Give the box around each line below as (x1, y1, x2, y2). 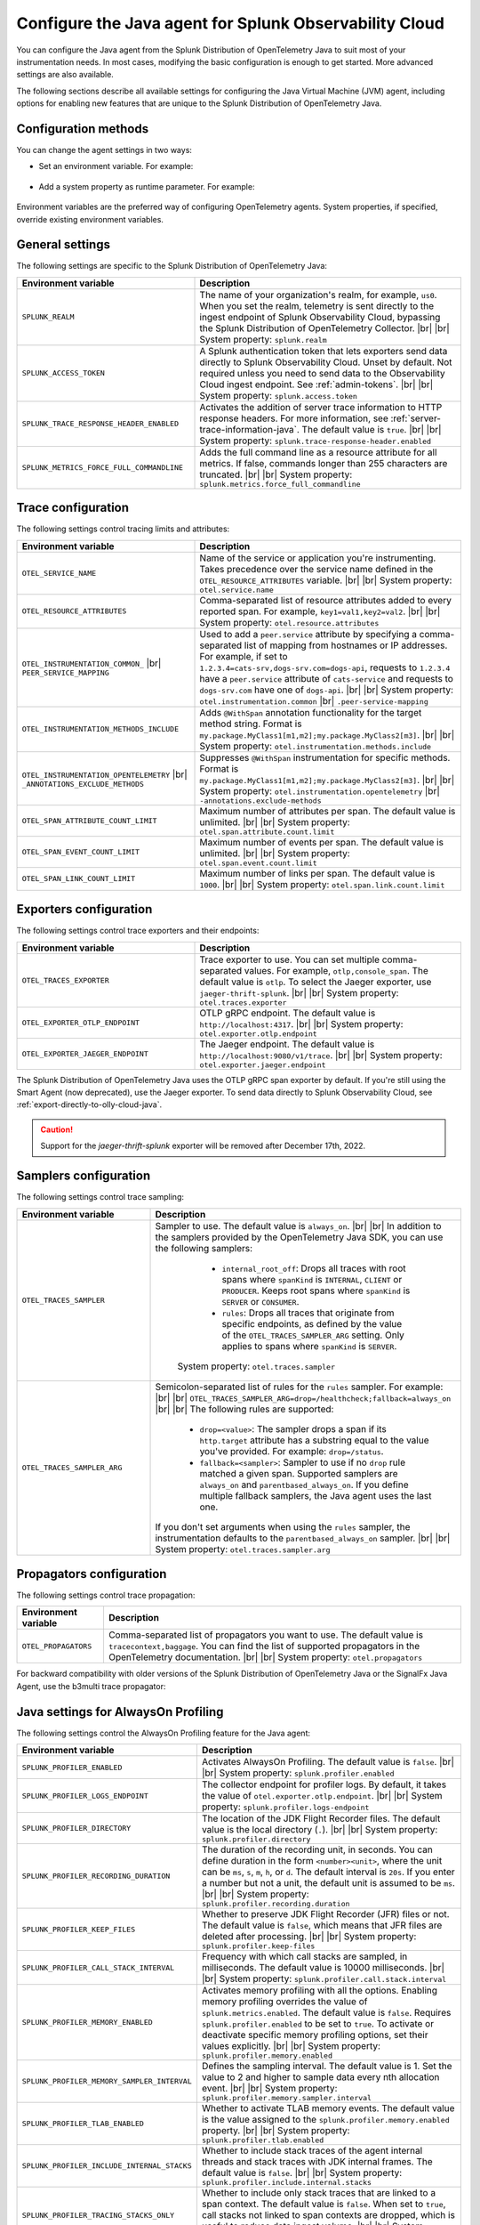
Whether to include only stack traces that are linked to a (201, 2187, 436, 2199)
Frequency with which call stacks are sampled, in (201, 1950, 408, 1962)
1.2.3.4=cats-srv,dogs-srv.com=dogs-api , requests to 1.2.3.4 (199, 661, 451, 674)
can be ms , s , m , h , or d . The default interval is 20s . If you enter (201, 1865, 455, 1878)
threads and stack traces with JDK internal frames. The (201, 2156, 433, 2168)
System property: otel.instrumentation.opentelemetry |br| (199, 784, 440, 797)
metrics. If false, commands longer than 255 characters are (199, 457, 448, 469)
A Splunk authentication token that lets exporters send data (199, 344, 448, 357)
